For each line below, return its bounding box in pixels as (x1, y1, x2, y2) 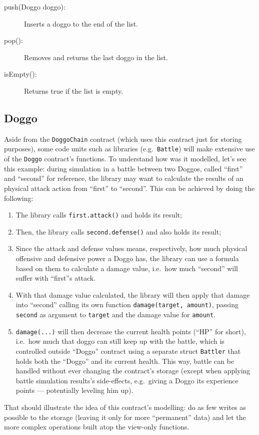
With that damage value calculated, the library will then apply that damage (15, 289, 250, 300)
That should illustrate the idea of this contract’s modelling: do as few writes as (4, 401, 246, 412)
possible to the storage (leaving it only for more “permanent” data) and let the (4, 411, 246, 422)
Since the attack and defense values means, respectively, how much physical (15, 243, 247, 254)
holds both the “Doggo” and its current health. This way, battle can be (15, 355, 234, 366)
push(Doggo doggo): (4, 2, 65, 12)
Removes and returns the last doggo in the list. (24, 52, 168, 62)
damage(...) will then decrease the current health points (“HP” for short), (15, 326, 246, 336)
